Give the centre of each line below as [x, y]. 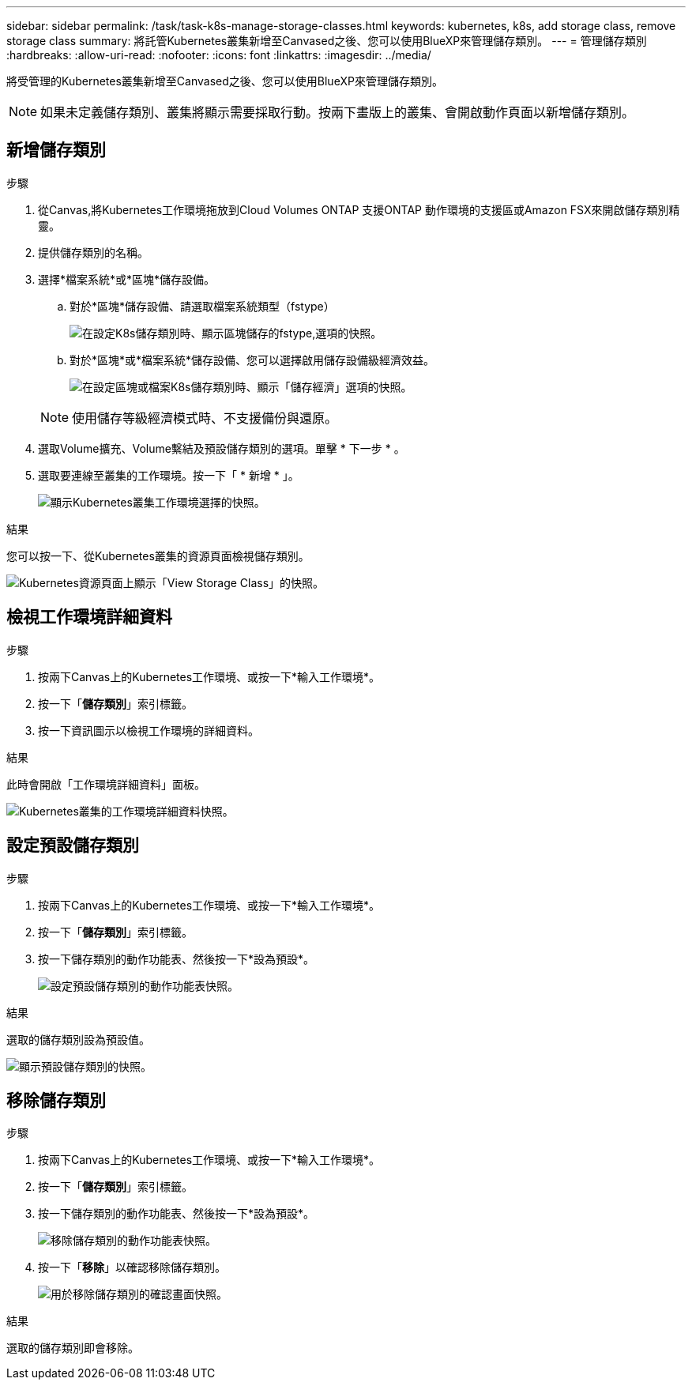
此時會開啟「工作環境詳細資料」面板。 [106, 784]
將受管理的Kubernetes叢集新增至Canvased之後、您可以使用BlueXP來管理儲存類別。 [225, 81]
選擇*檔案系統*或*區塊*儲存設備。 [127, 279]
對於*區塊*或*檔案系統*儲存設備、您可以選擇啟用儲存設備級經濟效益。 [252, 360]
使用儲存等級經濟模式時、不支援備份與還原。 [205, 418]
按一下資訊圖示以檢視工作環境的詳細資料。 [149, 730]
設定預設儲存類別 [73, 846]
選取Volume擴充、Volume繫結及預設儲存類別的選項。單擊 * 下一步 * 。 [222, 448]
